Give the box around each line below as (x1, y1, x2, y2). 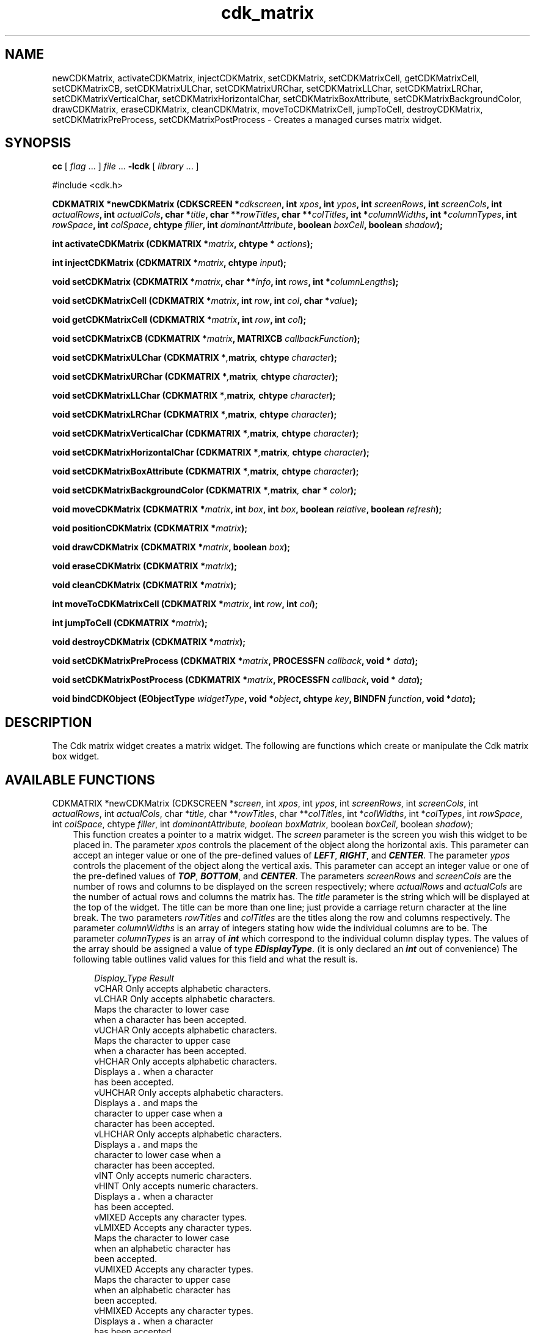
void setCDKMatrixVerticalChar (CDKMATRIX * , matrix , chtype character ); (52, 428, 359, 439)
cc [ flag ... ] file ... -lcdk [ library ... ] (52, 161, 199, 172)
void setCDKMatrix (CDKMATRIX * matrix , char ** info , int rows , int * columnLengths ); (52, 276, 399, 287)
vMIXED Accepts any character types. (94, 1212, 247, 1223)
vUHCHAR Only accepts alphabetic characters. (94, 1087, 283, 1098)
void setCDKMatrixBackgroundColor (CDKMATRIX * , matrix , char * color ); (52, 485, 357, 496)
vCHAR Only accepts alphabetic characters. (94, 983, 271, 994)
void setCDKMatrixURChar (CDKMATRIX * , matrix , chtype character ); (52, 371, 338, 382)
